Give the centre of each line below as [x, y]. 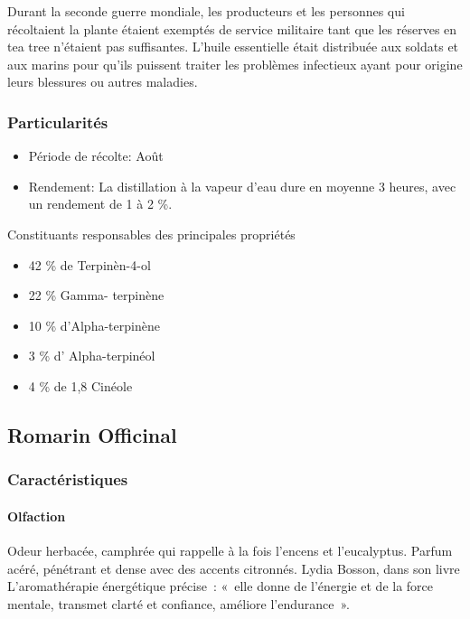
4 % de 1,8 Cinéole [80, 385]
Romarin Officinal [92, 434]
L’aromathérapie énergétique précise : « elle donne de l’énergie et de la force [221, 586]
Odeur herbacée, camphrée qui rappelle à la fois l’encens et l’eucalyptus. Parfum [230, 550]
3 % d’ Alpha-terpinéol [92, 356]
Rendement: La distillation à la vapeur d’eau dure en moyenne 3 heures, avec [242, 186]
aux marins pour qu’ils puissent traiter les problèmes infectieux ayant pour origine [235, 64]
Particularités [58, 122]
